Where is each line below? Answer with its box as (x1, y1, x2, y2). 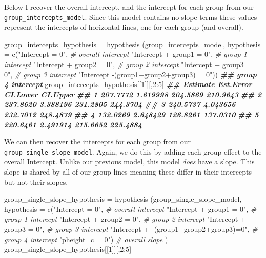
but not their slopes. (4, 176, 68, 187)
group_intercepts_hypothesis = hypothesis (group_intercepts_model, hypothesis (4, 38, 261, 49)
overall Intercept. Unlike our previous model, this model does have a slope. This (4, 156, 255, 167)
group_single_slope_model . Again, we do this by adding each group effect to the (4, 146, 262, 157)
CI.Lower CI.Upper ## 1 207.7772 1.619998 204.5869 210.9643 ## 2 (4, 89, 262, 99)
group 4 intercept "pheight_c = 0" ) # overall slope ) (4, 233, 168, 244)
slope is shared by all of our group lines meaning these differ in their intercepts (4, 166, 252, 177)
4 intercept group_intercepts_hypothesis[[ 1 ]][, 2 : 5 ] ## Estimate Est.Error (4, 79, 252, 90)
